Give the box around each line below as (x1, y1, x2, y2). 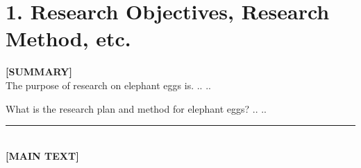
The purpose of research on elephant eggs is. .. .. (6, 77, 211, 92)
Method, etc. (6, 24, 131, 53)
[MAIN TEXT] (6, 148, 79, 162)
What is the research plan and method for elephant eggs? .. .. (6, 101, 267, 115)
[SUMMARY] (6, 64, 72, 79)
